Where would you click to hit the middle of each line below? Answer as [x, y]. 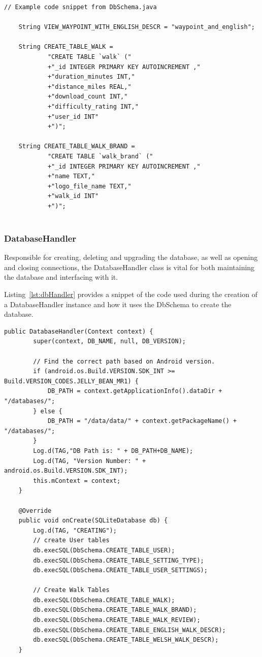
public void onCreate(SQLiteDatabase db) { [93, 521]
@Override [35, 511]
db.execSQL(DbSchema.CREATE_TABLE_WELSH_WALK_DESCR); [126, 640]
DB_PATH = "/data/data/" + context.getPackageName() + [142, 421]
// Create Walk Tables [71, 590]
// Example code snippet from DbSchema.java [80, 7]
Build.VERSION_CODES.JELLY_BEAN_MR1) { [71, 381]
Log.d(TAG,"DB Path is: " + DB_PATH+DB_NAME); [113, 451]
